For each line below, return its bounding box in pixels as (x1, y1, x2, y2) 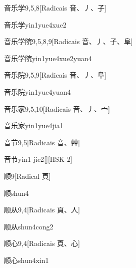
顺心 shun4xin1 (4, 254, 49, 265)
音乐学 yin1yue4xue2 (4, 19, 66, 30)
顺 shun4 (4, 187, 29, 198)
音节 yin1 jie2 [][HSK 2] (4, 154, 72, 164)
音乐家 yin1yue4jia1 (4, 120, 63, 131)
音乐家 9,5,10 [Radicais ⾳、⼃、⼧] (4, 103, 110, 114)
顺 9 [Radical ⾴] (4, 170, 51, 181)
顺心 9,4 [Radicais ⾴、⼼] (4, 238, 80, 248)
